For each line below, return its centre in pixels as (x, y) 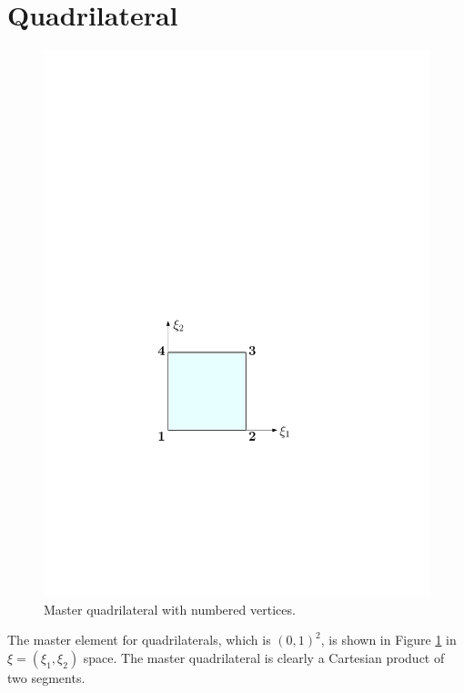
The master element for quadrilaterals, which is (139, 640)
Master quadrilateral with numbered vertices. (170, 609)
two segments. (46, 677)
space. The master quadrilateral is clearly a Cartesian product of (264, 657)
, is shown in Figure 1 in (388, 640)
